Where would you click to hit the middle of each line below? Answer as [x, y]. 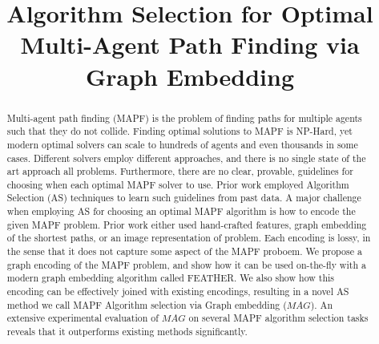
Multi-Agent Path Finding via [190, 45]
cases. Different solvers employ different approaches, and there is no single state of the [186, 158]
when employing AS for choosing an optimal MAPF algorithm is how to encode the [181, 211]
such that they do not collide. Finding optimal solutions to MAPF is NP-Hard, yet [179, 131]
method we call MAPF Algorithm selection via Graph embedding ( [147, 304]
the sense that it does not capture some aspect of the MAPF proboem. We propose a [184, 251]
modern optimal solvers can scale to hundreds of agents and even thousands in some [182, 144]
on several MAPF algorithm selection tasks [278, 318]
